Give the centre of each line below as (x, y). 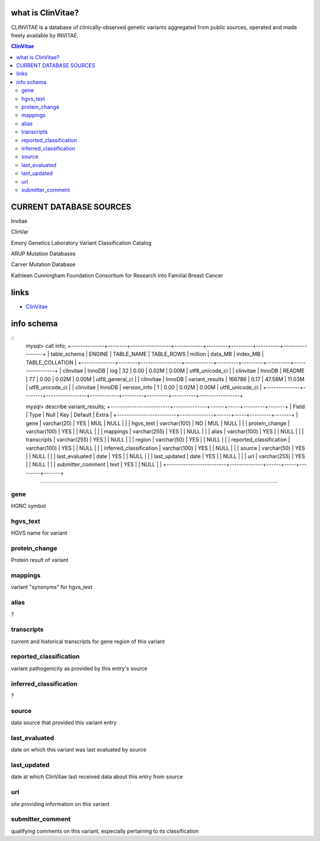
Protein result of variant (40, 560)
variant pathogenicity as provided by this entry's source (79, 668)
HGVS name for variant (39, 533)
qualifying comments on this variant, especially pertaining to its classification (105, 831)
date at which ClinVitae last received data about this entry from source (97, 777)
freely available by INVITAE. (45, 35)
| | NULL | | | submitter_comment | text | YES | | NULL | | (94, 465)
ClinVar (20, 232)
